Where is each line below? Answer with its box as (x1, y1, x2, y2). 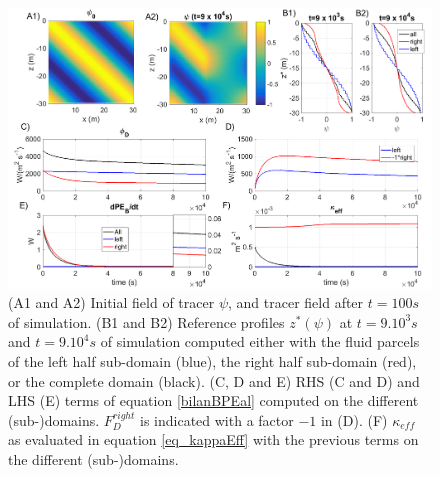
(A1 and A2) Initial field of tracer (8, 292, 215, 313)
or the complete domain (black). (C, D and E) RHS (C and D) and (8, 370, 420, 391)
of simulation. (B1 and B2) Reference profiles (8, 311, 285, 332)
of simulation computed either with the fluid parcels (100, 331, 420, 352)
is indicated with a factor (140, 409, 294, 430)
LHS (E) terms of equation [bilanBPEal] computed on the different (8, 390, 419, 411)
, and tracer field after (228, 292, 364, 313)
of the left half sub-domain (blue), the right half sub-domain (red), (8, 350, 417, 371)
